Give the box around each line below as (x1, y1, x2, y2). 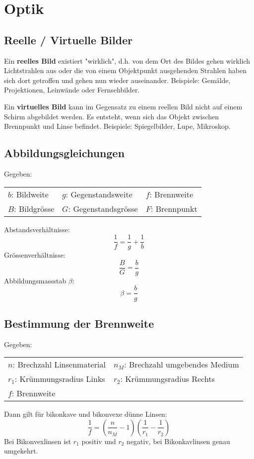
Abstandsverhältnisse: (4, 224, 70, 234)
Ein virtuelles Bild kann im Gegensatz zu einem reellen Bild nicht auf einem (4, 101, 243, 111)
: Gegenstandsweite (65, 188, 132, 200)
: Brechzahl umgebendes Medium (124, 359, 239, 370)
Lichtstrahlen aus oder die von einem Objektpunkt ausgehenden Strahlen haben (4, 65, 247, 76)
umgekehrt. (4, 446, 38, 456)
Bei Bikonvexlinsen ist (4, 436, 71, 446)
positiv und (81, 436, 116, 446)
